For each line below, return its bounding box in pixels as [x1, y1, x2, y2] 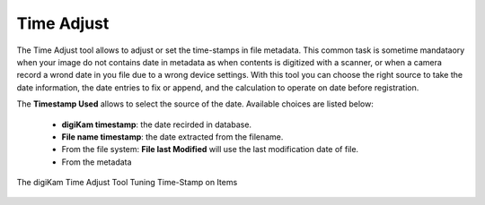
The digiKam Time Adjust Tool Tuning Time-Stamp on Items [16, 177, 238, 188]
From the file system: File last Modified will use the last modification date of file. [61, 144, 359, 155]
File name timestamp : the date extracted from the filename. [61, 131, 284, 142]
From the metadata [61, 157, 132, 167]
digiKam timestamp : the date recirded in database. [61, 119, 251, 130]
